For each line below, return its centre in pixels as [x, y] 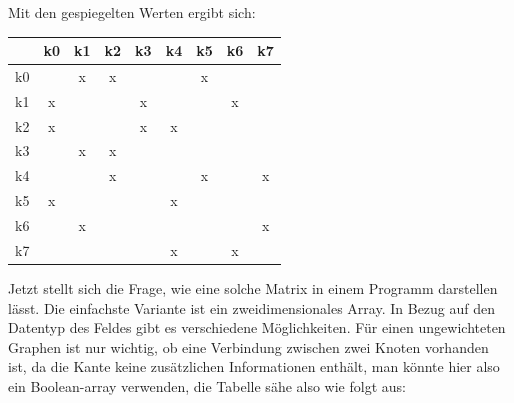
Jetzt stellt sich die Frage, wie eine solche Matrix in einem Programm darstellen [253, 287]
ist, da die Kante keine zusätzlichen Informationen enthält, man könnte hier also [254, 366]
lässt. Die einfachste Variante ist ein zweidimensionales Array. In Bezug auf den [252, 307]
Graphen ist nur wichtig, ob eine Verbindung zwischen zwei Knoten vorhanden [248, 346]
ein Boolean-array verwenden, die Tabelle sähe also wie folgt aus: [207, 385]
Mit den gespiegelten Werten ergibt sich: [132, 12]
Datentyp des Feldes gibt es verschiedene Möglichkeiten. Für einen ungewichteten [257, 327]
